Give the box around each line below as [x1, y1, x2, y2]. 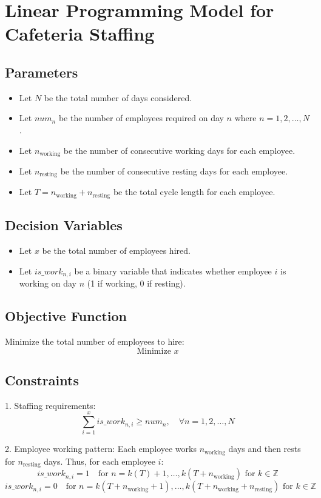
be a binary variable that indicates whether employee [74, 264, 272, 277]
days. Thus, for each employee [44, 454, 155, 467]
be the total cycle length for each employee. [113, 185, 275, 198]
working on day [19, 277, 76, 290]
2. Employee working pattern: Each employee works [5, 442, 197, 455]
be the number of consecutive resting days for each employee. [60, 165, 288, 177]
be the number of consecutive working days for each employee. [63, 144, 296, 156]
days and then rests [228, 442, 301, 455]
